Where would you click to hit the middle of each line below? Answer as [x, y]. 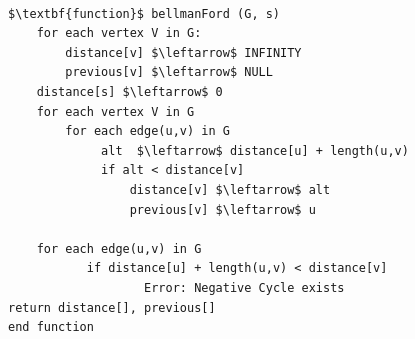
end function [51, 327]
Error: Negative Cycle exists [244, 287]
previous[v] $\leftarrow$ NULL [169, 72]
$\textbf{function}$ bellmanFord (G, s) [144, 13]
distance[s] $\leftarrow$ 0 [129, 91]
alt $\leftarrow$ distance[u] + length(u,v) [255, 150]
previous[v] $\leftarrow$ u [222, 209]
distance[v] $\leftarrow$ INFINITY [183, 52]
